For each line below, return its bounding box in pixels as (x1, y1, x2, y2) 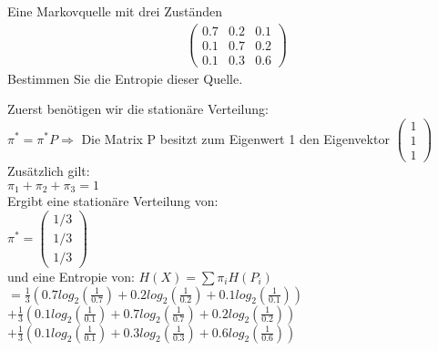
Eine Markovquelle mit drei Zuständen (7, 2, 223, 20)
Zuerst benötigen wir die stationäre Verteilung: (7, 99, 269, 119)
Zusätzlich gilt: (7, 161, 90, 181)
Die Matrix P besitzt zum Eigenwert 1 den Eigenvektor (81, 129, 390, 148)
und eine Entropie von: (7, 266, 135, 285)
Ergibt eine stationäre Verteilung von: (7, 191, 219, 211)
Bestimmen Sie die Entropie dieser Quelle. (7, 68, 243, 88)
